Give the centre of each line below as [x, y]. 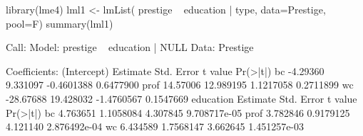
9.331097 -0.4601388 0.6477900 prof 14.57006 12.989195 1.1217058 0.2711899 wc [180, 85]
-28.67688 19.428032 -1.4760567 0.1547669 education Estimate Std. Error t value [181, 98]
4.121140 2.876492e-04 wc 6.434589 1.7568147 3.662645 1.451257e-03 [155, 126]
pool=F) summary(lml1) [60, 23]
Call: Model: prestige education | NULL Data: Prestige [130, 47]
